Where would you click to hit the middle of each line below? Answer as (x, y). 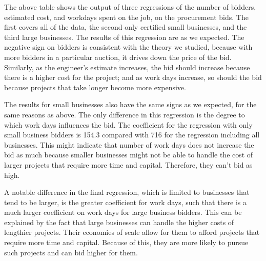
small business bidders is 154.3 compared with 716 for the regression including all (132, 135)
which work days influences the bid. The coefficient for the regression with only (128, 124)
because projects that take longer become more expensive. (95, 87)
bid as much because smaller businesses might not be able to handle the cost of (129, 155)
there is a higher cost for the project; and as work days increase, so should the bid (133, 77)
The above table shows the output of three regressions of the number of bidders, (130, 7)
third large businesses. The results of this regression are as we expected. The (124, 37)
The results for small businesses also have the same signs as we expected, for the (130, 104)
